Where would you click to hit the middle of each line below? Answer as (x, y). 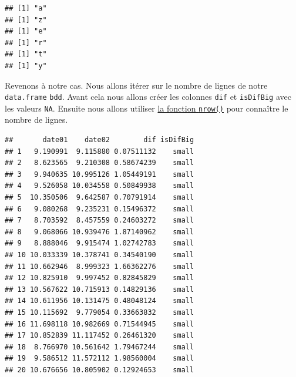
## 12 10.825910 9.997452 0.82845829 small (100, 278)
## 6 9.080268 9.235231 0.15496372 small (100, 209)
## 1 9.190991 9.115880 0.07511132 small (100, 151)
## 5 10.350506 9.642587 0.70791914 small (100, 198)
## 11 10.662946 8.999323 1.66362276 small (100, 266)
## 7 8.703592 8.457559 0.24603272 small (100, 221)
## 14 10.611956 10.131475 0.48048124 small (100, 301)
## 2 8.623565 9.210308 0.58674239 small (100, 163)
